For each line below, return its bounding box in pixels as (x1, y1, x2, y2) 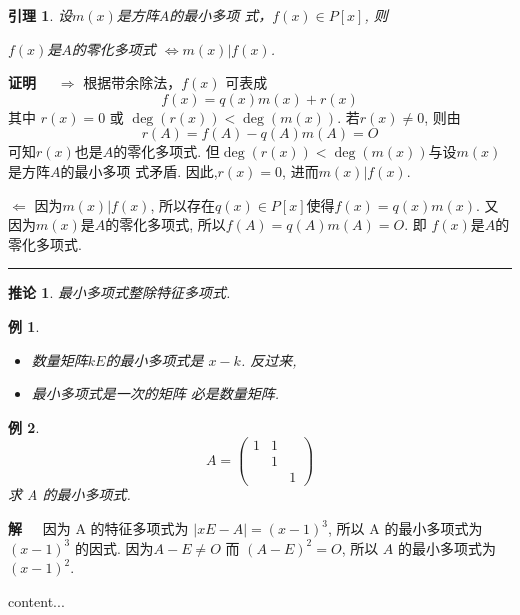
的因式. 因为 (74, 537, 154, 558)
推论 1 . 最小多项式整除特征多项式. (8, 282, 231, 303)
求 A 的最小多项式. (8, 484, 131, 505)
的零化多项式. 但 (113, 141, 220, 162)
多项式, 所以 (147, 214, 226, 235)
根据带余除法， (83, 72, 182, 93)
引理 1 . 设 (8, 5, 72, 25)
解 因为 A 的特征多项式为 (8, 518, 189, 539)
